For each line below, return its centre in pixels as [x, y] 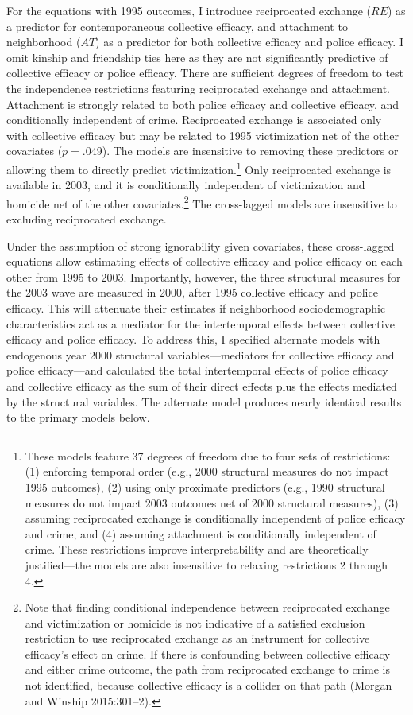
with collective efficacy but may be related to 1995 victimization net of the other [203, 135]
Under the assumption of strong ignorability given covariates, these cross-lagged [201, 245]
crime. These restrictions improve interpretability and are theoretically [197, 549]
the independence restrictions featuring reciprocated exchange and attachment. [198, 88]
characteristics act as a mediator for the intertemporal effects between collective [201, 323]
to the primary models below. [78, 417]
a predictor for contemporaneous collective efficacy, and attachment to [177, 26]
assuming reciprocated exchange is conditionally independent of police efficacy [215, 518]
